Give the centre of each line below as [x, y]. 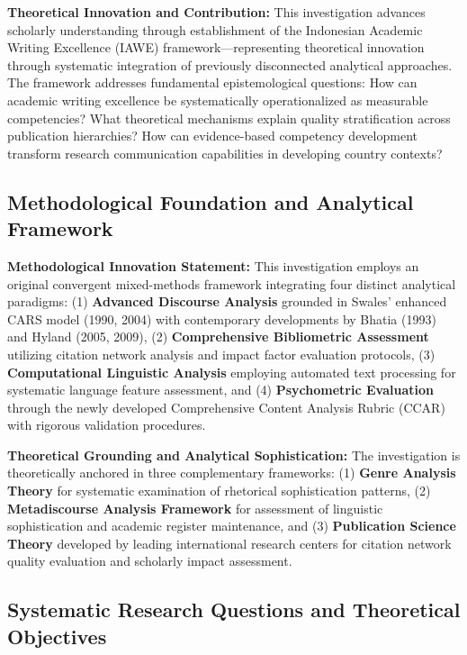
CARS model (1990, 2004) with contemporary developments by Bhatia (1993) [222, 318]
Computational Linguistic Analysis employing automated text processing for [232, 372]
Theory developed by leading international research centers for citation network [229, 543]
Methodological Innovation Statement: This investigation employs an [213, 265]
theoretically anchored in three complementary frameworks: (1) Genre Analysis [232, 473]
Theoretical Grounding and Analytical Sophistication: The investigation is [234, 455]
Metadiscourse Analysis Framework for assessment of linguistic [195, 508]
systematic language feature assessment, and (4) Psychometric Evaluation [220, 390]
